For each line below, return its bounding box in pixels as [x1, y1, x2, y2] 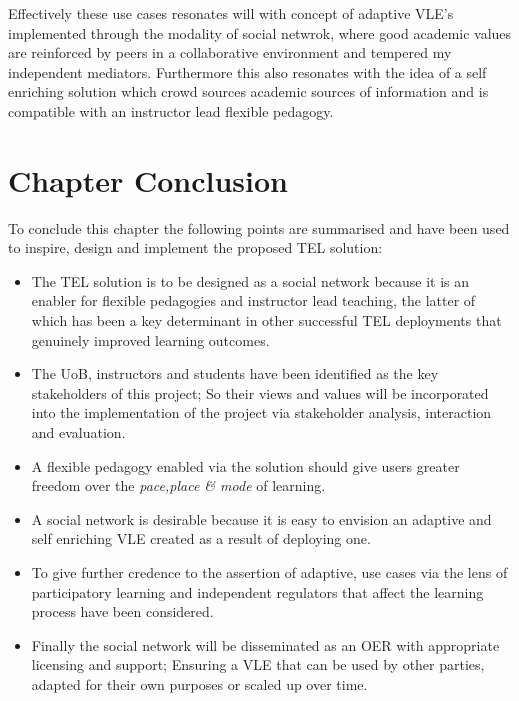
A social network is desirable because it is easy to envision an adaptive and [31, 508, 492, 529]
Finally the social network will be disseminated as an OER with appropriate [31, 634, 500, 655]
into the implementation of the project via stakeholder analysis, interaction [31, 402, 492, 423]
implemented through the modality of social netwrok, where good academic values [8, 22, 512, 43]
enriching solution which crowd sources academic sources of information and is [8, 81, 489, 102]
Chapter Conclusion [8, 159, 289, 200]
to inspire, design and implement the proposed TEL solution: [8, 237, 383, 258]
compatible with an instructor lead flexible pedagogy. [8, 100, 334, 121]
